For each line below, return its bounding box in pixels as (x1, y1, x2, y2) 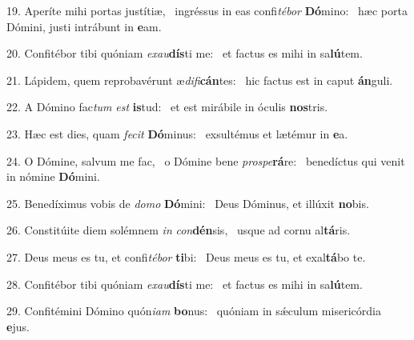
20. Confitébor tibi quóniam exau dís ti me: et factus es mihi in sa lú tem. (6, 45, 363, 62)
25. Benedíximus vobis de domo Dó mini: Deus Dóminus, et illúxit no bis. (6, 194, 369, 211)
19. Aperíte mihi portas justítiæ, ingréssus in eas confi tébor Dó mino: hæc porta (6, 2, 408, 18)
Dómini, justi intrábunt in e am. (6, 18, 162, 34)
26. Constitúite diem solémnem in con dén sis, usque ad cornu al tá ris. (6, 222, 351, 238)
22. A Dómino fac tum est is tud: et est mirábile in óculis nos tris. (6, 98, 328, 115)
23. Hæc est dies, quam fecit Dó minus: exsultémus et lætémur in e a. (6, 125, 348, 142)
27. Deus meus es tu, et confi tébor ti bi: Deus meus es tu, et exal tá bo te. (6, 248, 366, 265)
